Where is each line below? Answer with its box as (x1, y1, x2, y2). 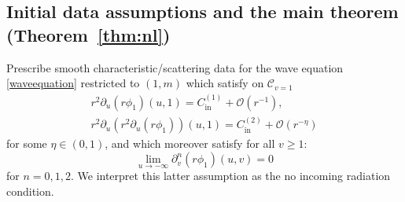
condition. (6, 182, 54, 199)
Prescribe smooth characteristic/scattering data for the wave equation (6, 59, 344, 75)
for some (6, 135, 47, 152)
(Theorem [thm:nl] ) (6, 22, 171, 46)
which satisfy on (186, 75, 264, 91)
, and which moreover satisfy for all (105, 135, 275, 152)
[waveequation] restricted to (6, 75, 140, 91)
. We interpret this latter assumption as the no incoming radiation (70, 167, 391, 184)
